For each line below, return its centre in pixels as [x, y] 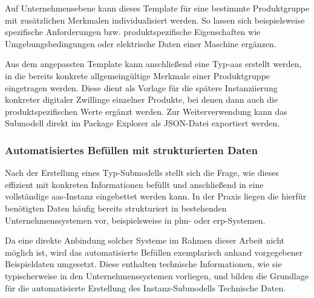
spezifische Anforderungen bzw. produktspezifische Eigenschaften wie [133, 32]
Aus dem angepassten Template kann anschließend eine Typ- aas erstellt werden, [153, 64]
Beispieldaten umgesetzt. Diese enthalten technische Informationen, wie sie [143, 264]
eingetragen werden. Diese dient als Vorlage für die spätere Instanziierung [141, 87]
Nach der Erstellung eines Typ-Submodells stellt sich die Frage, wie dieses [142, 173]
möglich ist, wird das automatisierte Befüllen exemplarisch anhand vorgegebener [154, 252]
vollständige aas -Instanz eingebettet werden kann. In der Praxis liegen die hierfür [156, 196]
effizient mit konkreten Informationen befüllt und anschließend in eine [134, 184]
